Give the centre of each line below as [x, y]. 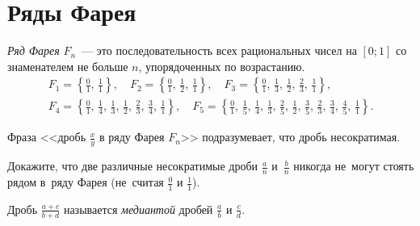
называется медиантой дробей [138, 209]
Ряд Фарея [34, 50]
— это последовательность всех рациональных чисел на [219, 50]
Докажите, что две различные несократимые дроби [133, 166]
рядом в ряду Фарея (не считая [86, 182]
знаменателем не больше [68, 66]
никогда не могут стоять [354, 166]
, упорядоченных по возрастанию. [222, 66]
